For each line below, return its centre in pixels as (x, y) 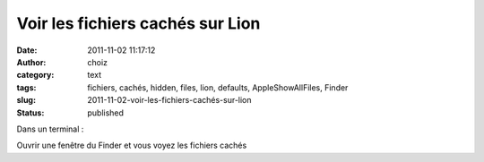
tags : (26, 87)
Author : (31, 62)
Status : (30, 113)
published (106, 113)
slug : (26, 100)
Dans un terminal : (50, 129)
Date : (27, 50)
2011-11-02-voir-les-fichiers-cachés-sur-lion (169, 100)
